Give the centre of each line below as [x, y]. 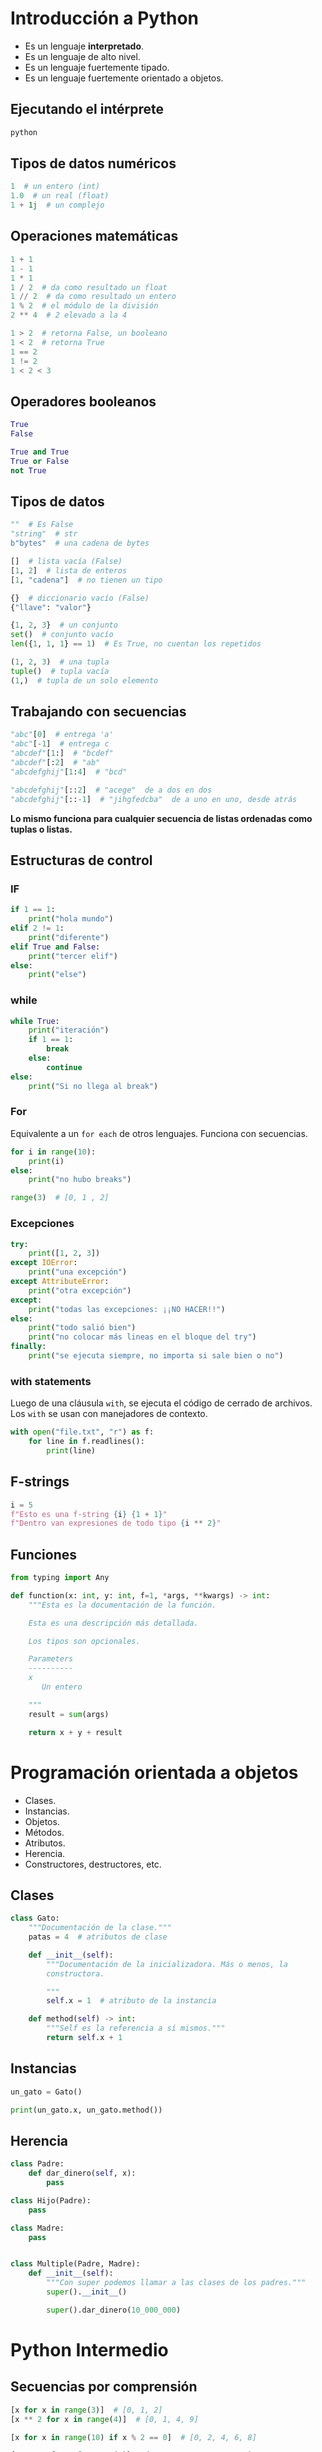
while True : [35, 1021]
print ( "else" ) [57, 975]
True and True [40, 452]
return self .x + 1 [84, 2038]
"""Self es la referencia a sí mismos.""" [136, 2028]
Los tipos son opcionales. [84, 1641]
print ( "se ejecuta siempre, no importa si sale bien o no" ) [156, 1356]
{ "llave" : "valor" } [51, 607]
